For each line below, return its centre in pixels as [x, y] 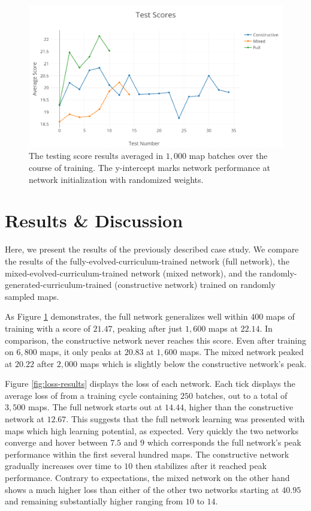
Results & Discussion [94, 220]
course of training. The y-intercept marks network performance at [150, 168]
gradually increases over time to [63, 466]
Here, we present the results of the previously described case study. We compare [152, 249]
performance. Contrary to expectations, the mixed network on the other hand [147, 478]
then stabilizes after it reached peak [201, 466]
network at [25, 419]
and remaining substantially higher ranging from [94, 501]
